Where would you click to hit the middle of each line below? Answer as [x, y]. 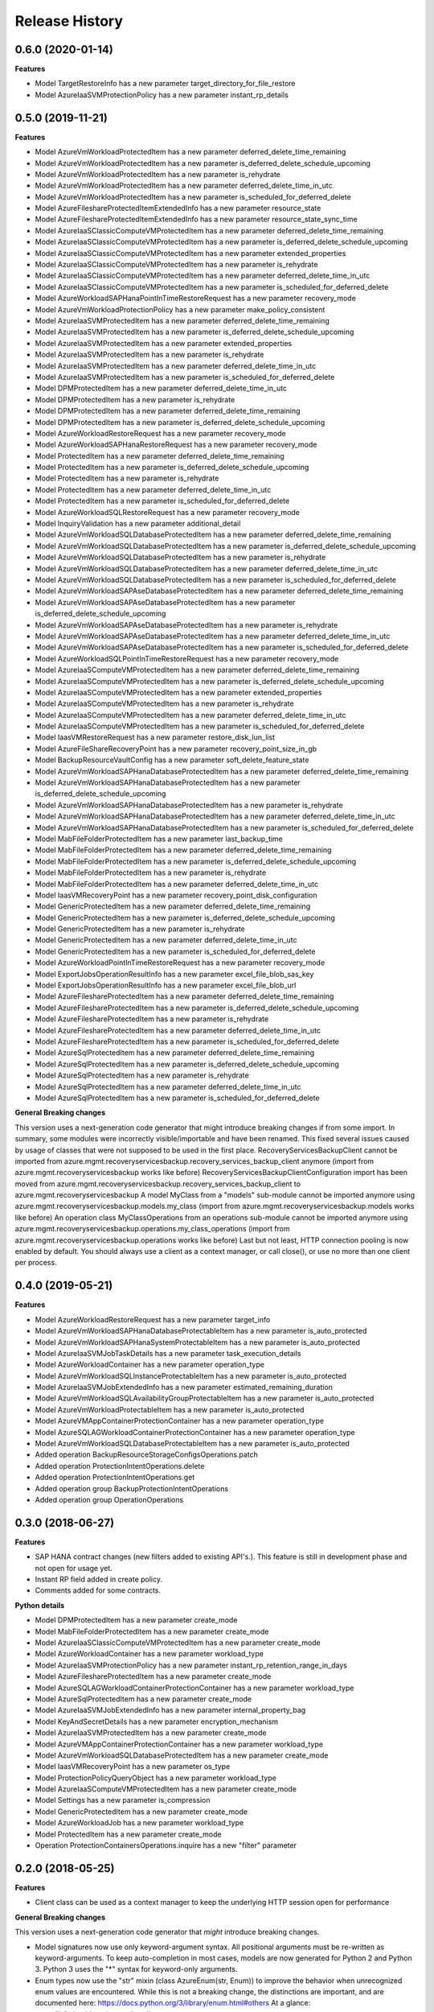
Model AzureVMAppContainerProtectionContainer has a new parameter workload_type [179, 1744]
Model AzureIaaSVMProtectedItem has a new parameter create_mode [151, 1733]
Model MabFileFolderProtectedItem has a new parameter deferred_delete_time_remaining [183, 850]
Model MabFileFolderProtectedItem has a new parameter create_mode [152, 1631]
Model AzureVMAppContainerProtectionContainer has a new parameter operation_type [180, 1421]
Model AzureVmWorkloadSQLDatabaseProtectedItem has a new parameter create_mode [182, 1755]
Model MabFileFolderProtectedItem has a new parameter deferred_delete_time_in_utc [177, 884]
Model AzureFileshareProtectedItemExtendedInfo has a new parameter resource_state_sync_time [196, 219]
